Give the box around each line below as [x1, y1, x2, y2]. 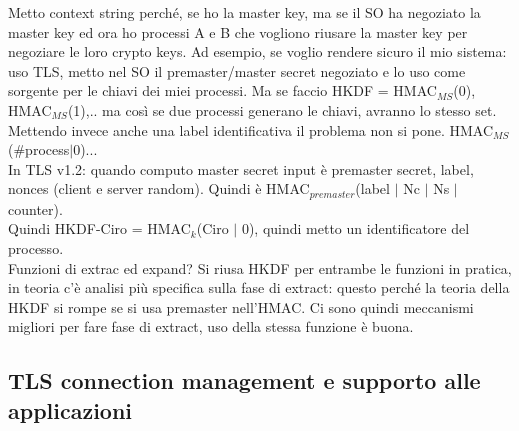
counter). [8, 198, 63, 219]
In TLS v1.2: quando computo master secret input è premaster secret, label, [8, 158, 474, 179]
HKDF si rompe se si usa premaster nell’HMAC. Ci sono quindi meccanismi [8, 296, 474, 317]
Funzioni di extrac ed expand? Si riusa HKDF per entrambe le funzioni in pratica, [8, 257, 512, 278]
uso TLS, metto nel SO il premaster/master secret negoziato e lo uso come [8, 60, 466, 81]
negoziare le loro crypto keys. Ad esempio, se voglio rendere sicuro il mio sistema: [8, 41, 507, 62]
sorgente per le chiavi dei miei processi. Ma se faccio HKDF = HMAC [8, 80, 437, 101]
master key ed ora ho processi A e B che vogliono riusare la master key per [8, 21, 468, 42]
